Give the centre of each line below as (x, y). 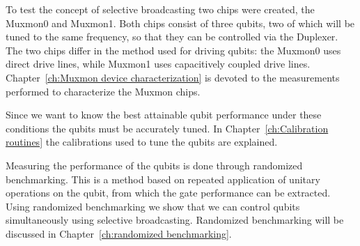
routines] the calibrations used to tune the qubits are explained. (142, 142)
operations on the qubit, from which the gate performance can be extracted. (168, 193)
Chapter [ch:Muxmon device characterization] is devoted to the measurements (173, 77)
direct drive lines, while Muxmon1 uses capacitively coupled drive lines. (158, 64)
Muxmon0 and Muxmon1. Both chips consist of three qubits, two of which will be (180, 23)
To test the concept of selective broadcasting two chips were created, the (160, 9)
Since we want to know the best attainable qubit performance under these (164, 115)
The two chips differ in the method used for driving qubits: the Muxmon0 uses (173, 50)
